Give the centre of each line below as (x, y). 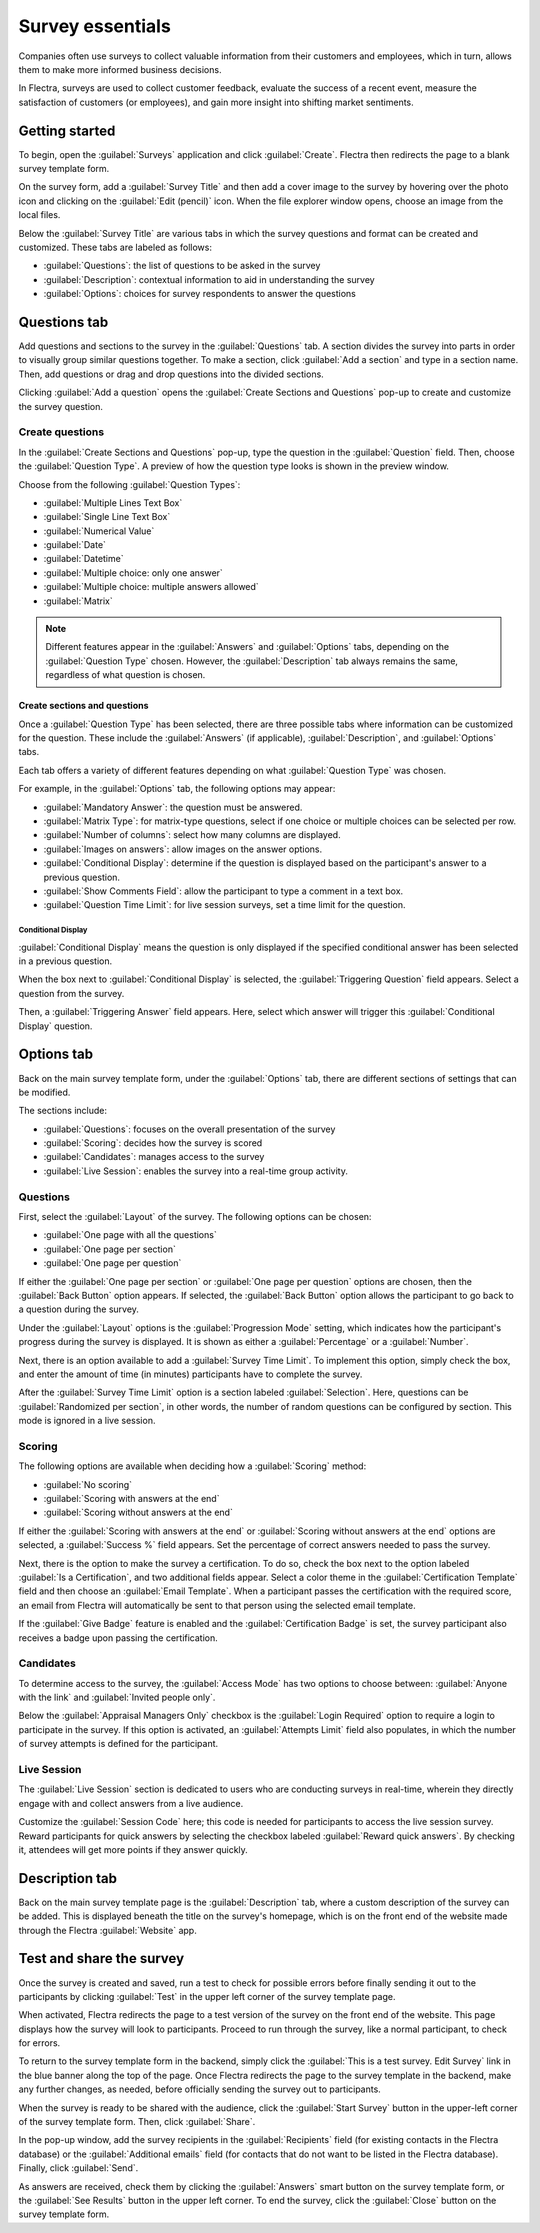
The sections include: (63, 1111)
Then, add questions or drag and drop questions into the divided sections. (171, 374)
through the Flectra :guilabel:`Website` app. (107, 1930)
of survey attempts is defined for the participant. (118, 1744)
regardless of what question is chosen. (125, 675)
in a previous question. (65, 961)
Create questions (61, 432)
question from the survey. (71, 993)
